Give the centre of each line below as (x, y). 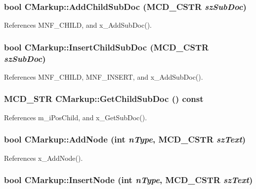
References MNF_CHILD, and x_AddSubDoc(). (78, 25)
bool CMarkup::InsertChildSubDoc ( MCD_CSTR (107, 47)
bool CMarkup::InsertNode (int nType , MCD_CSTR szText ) (128, 180)
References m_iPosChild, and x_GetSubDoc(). (76, 117)
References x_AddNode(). (43, 158)
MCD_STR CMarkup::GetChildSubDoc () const (104, 99)
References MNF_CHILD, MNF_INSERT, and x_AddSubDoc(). (104, 76)
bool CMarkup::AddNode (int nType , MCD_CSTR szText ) (125, 139)
